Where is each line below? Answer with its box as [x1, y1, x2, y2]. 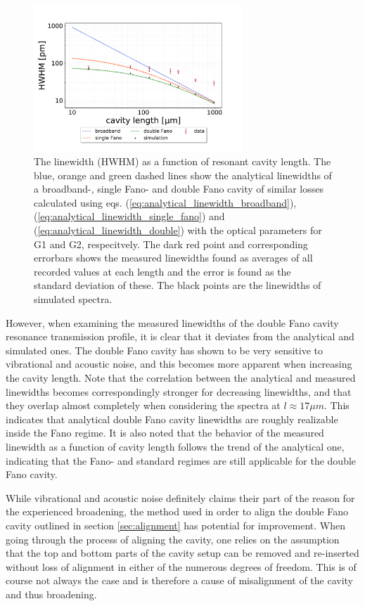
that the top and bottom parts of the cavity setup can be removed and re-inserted [6, 546, 359, 560]
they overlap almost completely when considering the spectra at [6, 398, 281, 413]
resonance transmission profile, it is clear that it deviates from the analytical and [6, 329, 354, 344]
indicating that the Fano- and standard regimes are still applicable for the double [6, 453, 357, 468]
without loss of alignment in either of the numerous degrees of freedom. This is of [6, 559, 357, 574]
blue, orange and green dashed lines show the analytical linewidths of [34, 167, 332, 182]
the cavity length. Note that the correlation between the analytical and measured [6, 370, 356, 385]
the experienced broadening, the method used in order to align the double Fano [6, 504, 348, 519]
